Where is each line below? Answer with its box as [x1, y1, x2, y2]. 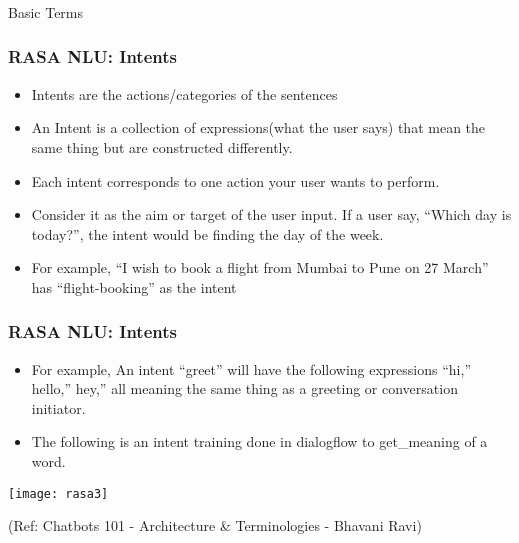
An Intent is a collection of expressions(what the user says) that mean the [31, 117, 486, 138]
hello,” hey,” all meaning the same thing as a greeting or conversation [31, 378, 458, 399]
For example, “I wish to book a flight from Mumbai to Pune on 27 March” [31, 257, 489, 278]
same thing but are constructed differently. [31, 136, 293, 157]
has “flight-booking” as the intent [31, 276, 237, 297]
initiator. [31, 397, 86, 418]
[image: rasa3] [8, 486, 109, 501]
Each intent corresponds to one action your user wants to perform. [31, 170, 440, 191]
